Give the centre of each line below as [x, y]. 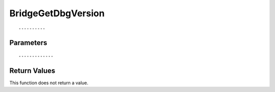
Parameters [28, 43]
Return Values [32, 70]
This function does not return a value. [49, 83]
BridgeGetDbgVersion [57, 13]
